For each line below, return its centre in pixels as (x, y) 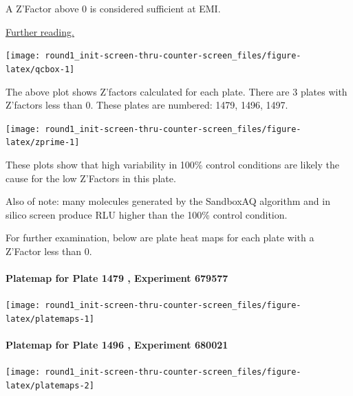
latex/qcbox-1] (40, 69)
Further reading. (40, 31)
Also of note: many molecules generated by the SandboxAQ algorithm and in (168, 201)
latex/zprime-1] (43, 143)
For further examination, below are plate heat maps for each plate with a (160, 238)
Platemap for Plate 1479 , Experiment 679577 (117, 278)
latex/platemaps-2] (50, 386)
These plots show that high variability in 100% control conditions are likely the (172, 164)
